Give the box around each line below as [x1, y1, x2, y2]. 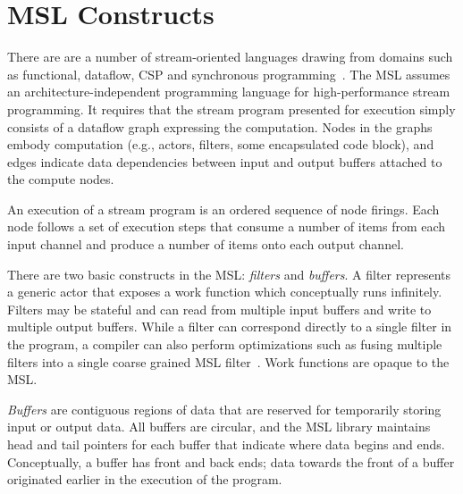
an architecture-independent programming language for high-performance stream [7, 82, 450, 101]
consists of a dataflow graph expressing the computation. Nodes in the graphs [7, 117, 433, 136]
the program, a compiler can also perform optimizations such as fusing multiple [7, 335, 442, 354]
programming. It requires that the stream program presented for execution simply [7, 99, 456, 118]
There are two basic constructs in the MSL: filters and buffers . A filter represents [7, 264, 450, 283]
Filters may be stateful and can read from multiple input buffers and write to [7, 299, 432, 318]
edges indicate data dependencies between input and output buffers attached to [7, 152, 442, 171]
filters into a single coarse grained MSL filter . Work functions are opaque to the [7, 352, 450, 371]
